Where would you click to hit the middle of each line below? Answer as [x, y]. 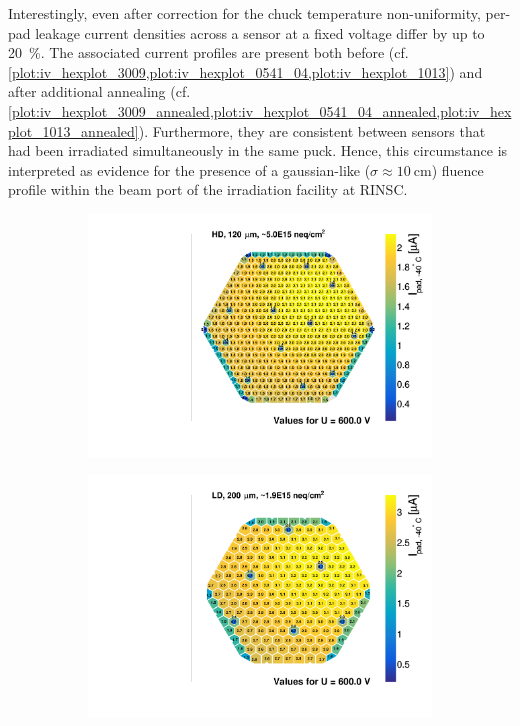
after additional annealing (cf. [99, 91]
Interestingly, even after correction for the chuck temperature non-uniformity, [244, 13]
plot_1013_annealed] [73, 130]
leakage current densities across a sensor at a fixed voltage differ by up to [260, 32]
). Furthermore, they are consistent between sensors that [312, 130]
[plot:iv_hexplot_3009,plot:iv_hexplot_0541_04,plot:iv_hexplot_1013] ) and [245, 71]
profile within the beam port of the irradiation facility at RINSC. [208, 189]
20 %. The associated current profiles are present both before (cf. [208, 52]
